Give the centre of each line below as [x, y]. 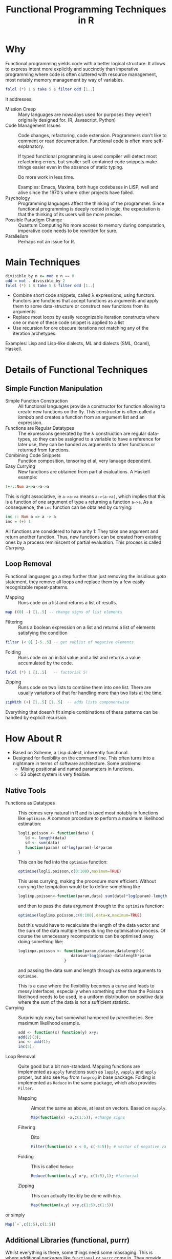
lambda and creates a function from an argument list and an [81, 417]
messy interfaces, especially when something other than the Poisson [91, 991]
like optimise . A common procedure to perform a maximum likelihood [91, 818]
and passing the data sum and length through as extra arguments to [90, 970]
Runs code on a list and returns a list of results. [68, 602]
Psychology [18, 198]
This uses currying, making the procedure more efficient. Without [87, 881]
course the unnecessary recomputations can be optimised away [86, 936]
